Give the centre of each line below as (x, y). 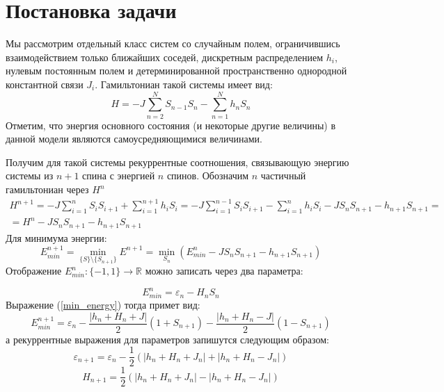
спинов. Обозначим (208, 175)
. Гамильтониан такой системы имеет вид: (184, 84)
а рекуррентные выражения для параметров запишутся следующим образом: (167, 339)
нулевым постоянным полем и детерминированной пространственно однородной (176, 71)
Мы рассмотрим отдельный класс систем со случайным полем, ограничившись (173, 43)
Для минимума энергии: (56, 237)
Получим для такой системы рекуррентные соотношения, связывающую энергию (177, 162)
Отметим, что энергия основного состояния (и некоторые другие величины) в (171, 125)
